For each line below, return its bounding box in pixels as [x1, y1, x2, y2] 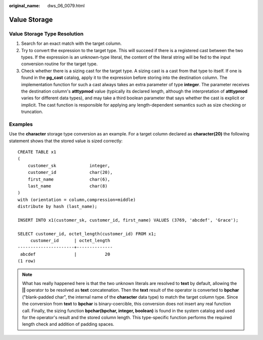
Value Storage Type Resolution [9, 30, 84, 37]
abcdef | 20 [20, 251, 111, 257]
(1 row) [18, 258, 36, 264]
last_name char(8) [27, 183, 108, 189]
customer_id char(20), [27, 170, 113, 175]
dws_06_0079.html [47, 3, 85, 8]
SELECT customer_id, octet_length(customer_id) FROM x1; [18, 231, 157, 236]
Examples [9, 121, 33, 128]
